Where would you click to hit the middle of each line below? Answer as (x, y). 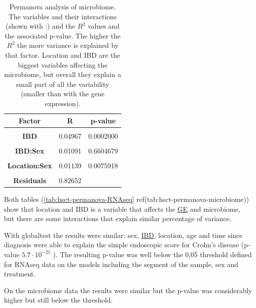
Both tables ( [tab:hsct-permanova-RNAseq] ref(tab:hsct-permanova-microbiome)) (127, 199)
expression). (63, 103)
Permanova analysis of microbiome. (63, 6)
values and (104, 26)
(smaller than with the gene (63, 94)
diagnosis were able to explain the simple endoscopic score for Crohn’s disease (122, 245)
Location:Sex (30, 165)
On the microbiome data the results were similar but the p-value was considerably (128, 290)
